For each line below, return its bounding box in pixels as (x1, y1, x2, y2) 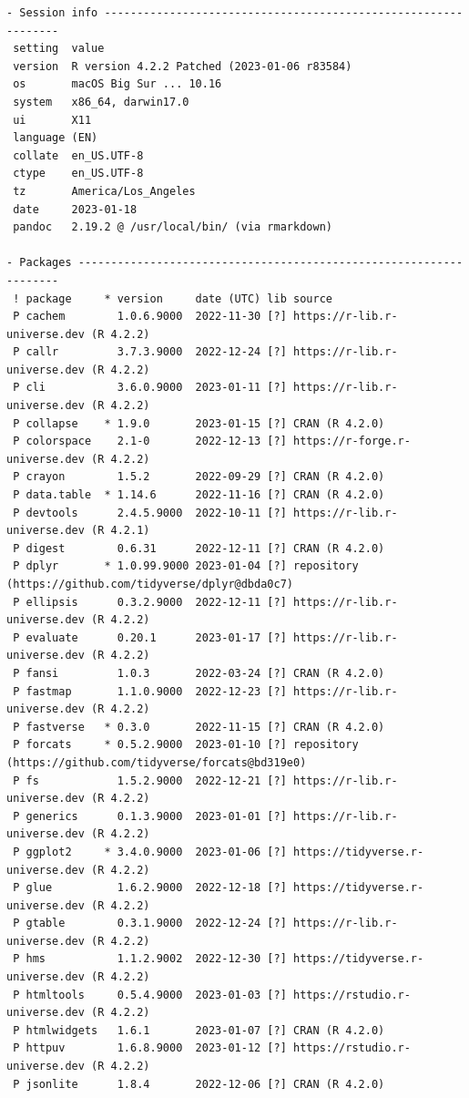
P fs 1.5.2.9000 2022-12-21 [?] (13, 774, 287, 787)
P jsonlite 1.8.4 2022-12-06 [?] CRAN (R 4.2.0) (13, 1077, 385, 1091)
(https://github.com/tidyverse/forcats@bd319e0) (6, 755, 307, 769)
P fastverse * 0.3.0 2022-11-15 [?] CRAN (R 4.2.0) (13, 720, 385, 734)
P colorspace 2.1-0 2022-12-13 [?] (13, 435, 287, 448)
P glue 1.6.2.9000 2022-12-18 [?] (13, 881, 287, 895)
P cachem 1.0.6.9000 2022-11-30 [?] (13, 310, 287, 323)
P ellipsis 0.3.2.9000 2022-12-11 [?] (13, 595, 287, 609)
